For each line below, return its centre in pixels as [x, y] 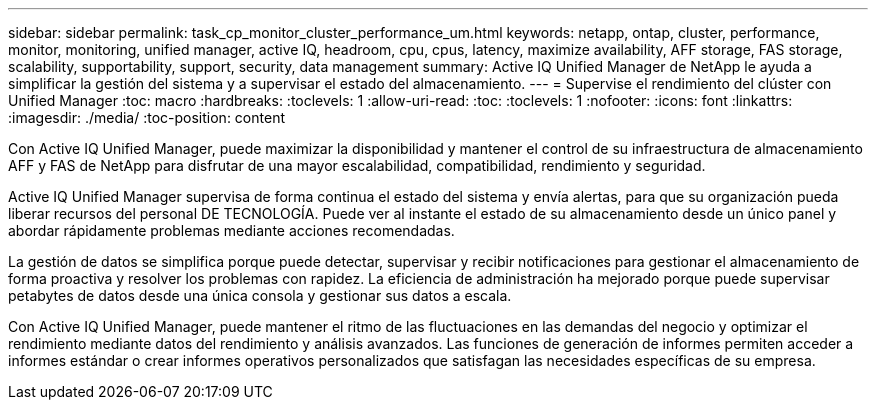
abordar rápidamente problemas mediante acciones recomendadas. [231, 230]
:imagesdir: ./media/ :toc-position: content [146, 117]
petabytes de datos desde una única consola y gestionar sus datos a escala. [260, 295]
